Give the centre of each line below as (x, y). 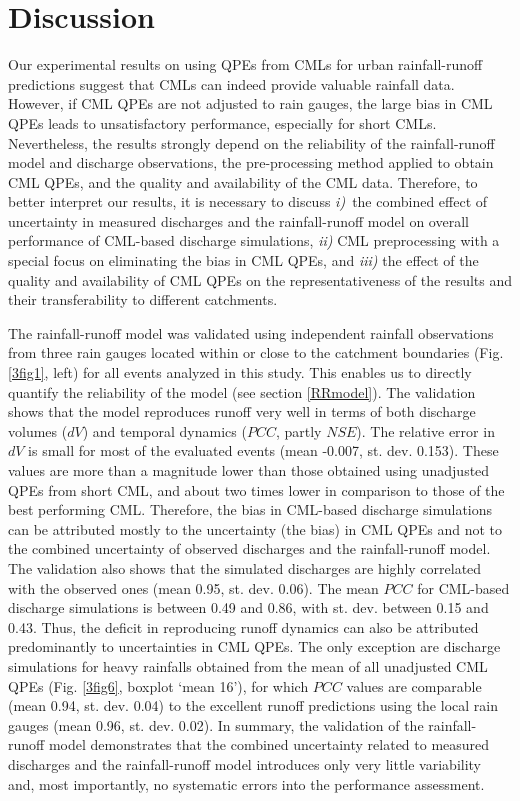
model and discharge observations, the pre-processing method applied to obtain (251, 162)
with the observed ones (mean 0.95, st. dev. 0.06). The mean (193, 587)
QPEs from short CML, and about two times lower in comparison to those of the (256, 489)
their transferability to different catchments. (143, 299)
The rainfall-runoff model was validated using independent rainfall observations (251, 332)
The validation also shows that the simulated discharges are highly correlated (245, 567)
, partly (298, 430)
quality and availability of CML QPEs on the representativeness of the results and (260, 279)
